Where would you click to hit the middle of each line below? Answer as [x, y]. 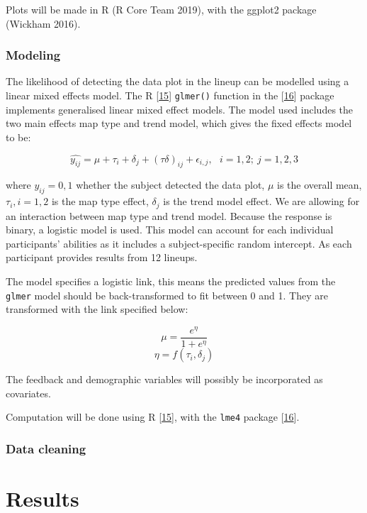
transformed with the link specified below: [97, 309]
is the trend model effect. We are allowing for [261, 201]
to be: [18, 137]
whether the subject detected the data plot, [170, 185]
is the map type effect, [100, 201]
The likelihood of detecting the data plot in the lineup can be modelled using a [177, 81]
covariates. [28, 393]
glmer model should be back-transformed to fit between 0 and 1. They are [167, 295]
